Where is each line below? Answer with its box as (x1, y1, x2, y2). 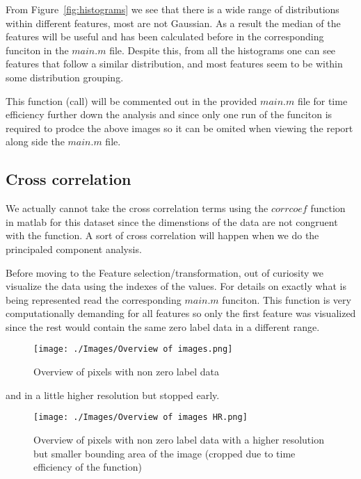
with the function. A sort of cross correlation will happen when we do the (6, 228, 319, 243)
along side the (6, 134, 65, 149)
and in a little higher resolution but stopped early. (6, 387, 220, 402)
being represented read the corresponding (6, 292, 182, 307)
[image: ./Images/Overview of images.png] (33, 344, 233, 355)
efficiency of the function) (33, 460, 142, 474)
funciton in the (6, 42, 69, 57)
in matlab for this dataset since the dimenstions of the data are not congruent (6, 214, 338, 229)
